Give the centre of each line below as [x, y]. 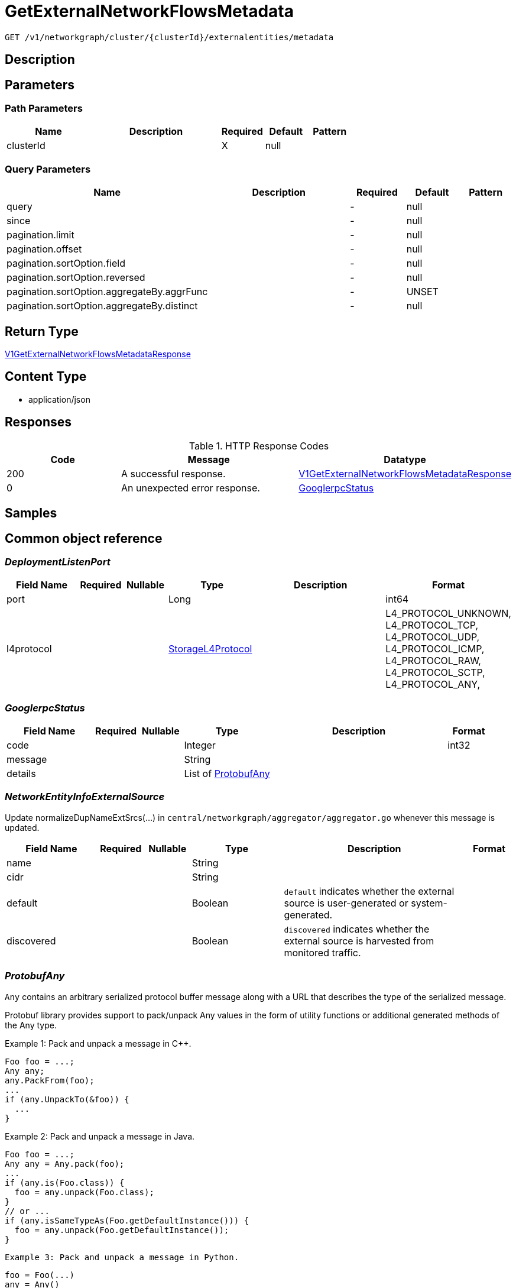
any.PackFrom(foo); [50, 1080]
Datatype [405, 459]
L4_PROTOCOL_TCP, [432, 625]
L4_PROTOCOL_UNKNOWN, [448, 614]
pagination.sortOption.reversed [76, 278]
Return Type [42, 331]
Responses [38, 422]
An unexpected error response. [191, 488]
